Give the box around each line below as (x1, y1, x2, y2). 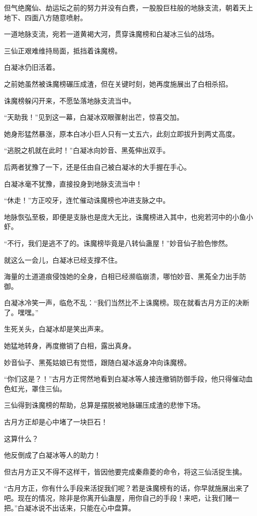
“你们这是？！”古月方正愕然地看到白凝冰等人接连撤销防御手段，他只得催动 (4, 374, 246, 384)
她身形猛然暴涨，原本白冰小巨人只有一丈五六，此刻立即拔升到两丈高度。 (4, 128, 239, 139)
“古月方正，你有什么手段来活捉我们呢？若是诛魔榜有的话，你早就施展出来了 (4, 483, 250, 493)
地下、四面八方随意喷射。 (4, 12, 87, 22)
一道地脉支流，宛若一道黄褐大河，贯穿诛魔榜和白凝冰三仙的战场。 (4, 29, 218, 39)
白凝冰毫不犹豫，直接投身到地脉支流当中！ (4, 178, 142, 188)
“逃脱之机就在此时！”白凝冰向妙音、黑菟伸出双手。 (4, 145, 170, 155)
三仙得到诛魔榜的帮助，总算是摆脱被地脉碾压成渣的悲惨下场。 (4, 400, 205, 410)
